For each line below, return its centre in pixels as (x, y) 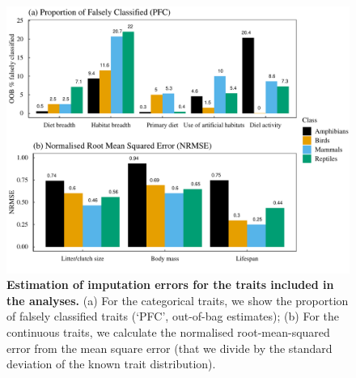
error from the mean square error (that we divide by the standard (170, 348)
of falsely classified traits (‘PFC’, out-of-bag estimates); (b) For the (173, 316)
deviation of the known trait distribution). (111, 364)
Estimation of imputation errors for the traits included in (170, 285)
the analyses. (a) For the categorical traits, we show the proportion (178, 300)
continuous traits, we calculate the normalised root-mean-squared (168, 331)
